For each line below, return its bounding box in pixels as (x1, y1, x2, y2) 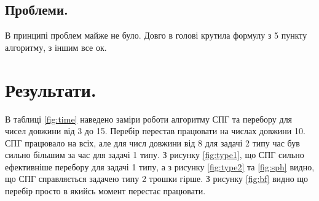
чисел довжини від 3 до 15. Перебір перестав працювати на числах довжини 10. (5, 124, 305, 137)
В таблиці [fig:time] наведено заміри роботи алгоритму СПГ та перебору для (5, 112, 293, 125)
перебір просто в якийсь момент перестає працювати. (5, 184, 206, 197)
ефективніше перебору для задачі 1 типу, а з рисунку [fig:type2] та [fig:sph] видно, (5, 160, 315, 173)
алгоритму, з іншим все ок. (5, 40, 107, 53)
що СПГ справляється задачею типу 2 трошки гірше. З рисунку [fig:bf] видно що (5, 172, 309, 185)
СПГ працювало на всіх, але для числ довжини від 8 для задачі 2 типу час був (5, 136, 300, 149)
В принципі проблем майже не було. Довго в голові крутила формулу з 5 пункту (5, 29, 307, 42)
